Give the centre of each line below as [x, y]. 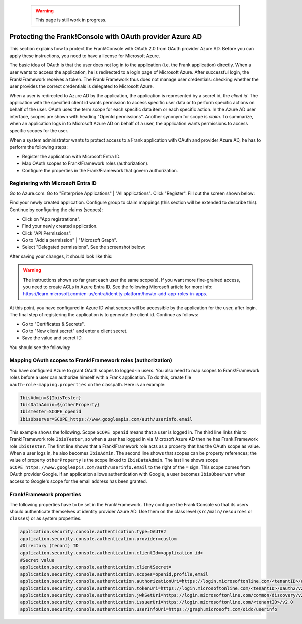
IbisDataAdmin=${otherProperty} [60, 405]
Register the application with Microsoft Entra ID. [71, 156]
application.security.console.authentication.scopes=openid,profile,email [114, 574]
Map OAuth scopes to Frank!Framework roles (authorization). [85, 163]
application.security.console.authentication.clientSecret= [96, 567]
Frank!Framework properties [45, 495]
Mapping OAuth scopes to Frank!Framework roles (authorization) [91, 360]
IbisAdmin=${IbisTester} [51, 398]
